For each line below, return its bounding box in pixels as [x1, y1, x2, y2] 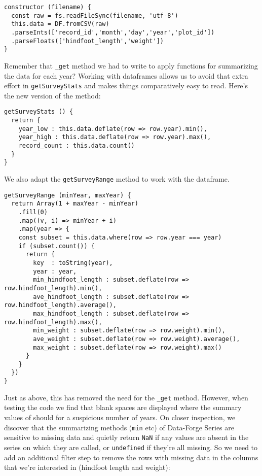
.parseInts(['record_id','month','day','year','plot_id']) [11, 28, 215, 36]
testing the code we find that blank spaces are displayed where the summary [4, 402, 242, 413]
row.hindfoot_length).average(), [4, 301, 117, 309]
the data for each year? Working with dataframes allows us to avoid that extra [4, 70, 248, 81]
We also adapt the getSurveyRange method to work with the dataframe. [4, 174, 230, 184]
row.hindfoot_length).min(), [4, 284, 102, 292]
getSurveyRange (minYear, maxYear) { [4, 191, 131, 199]
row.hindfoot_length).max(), [4, 318, 102, 326]
